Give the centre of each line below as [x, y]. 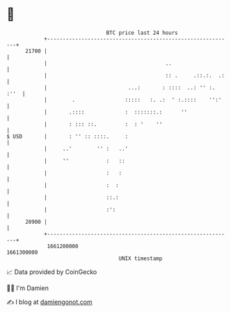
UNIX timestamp [141, 258]
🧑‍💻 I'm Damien [28, 288]
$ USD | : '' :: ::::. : [67, 136]
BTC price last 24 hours [142, 33]
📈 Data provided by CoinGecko [52, 272]
